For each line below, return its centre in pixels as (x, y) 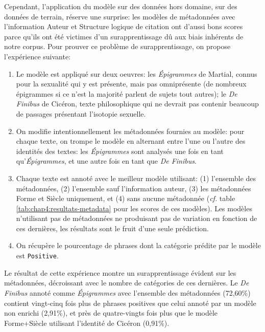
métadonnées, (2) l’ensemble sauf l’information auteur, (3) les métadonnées (134, 188)
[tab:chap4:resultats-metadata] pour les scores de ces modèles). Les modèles (134, 208)
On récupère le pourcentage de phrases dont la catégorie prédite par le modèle (138, 245)
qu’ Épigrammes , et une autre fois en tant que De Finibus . (106, 161)
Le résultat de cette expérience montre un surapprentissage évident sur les (120, 272)
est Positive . (37, 256)
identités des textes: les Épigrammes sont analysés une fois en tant (120, 151)
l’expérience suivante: (38, 56)
